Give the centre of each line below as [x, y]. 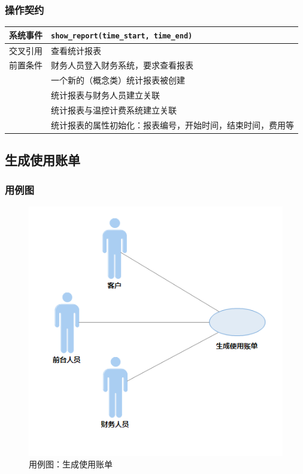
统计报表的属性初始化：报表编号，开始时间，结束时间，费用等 [172, 124]
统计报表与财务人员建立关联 [105, 95]
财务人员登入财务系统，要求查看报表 [122, 65]
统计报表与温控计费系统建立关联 [114, 110]
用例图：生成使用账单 [71, 464]
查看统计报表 [76, 50]
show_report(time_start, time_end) [122, 36]
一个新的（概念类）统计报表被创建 [118, 80]
